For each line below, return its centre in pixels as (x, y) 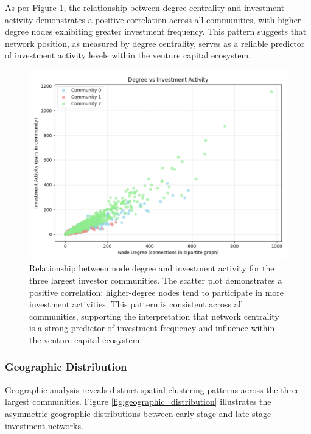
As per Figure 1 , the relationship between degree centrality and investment (145, 7)
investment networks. (44, 425)
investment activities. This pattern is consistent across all (136, 304)
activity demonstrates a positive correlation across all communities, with (140, 19)
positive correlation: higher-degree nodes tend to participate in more (157, 292)
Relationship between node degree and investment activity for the (152, 268)
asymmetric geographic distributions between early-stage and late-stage (138, 413)
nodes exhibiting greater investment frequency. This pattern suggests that (169, 31)
